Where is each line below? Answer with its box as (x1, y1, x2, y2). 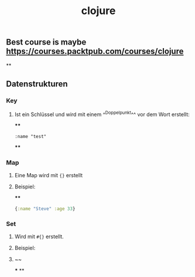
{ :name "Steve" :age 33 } (14, 206, 76, 212)
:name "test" (14, 133, 47, 139)
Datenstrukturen (6, 79, 69, 89)
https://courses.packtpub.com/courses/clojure (6, 46, 184, 56)
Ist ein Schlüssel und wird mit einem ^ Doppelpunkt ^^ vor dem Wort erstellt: (14, 110, 190, 118)
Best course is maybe (6, 37, 87, 48)
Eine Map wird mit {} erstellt (14, 172, 83, 179)
